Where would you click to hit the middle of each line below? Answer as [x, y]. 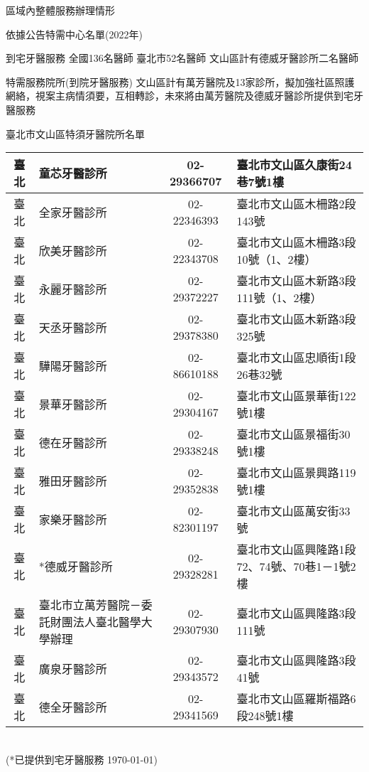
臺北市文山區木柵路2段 [296, 204]
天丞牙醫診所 [73, 328]
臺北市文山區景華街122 [296, 396]
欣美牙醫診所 [73, 251]
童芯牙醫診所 [73, 173]
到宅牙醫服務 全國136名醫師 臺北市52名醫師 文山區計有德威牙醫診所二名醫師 [182, 58]
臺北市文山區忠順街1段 [296, 358]
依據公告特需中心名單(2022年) [74, 34]
